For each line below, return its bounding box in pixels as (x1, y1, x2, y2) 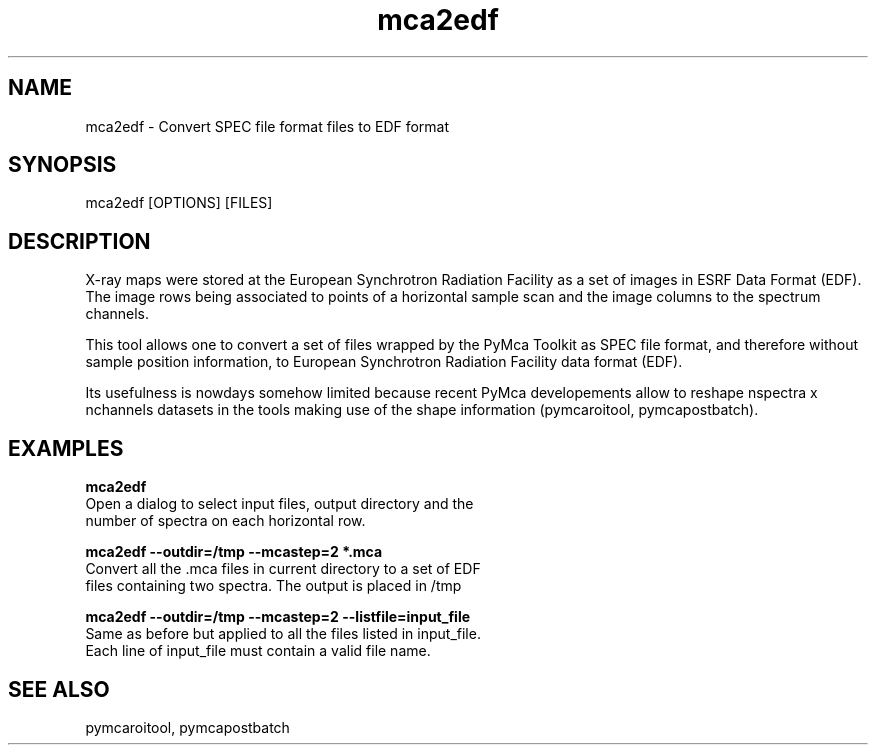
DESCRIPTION (8, 228, 151, 254)
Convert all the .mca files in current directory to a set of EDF (85, 560, 481, 578)
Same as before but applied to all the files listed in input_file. (85, 625, 481, 643)
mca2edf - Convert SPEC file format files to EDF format (85, 117, 450, 135)
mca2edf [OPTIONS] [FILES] (85, 194, 273, 212)
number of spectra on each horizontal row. (85, 512, 366, 530)
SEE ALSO (8, 676, 110, 702)
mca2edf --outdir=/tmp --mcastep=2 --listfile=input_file (85, 608, 471, 626)
